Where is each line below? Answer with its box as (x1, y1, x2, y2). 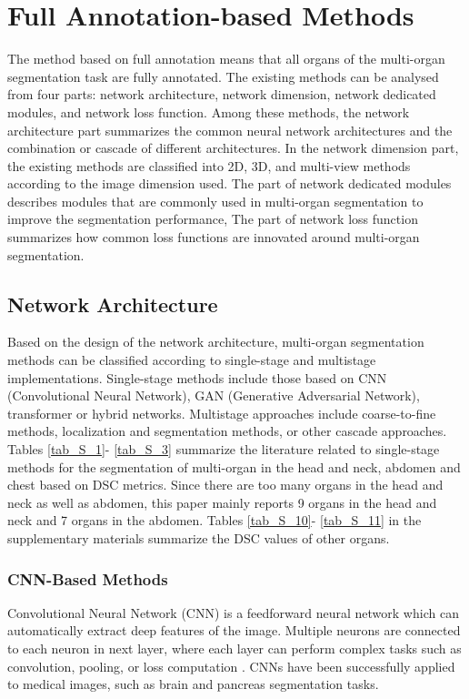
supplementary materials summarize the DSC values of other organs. (7, 528, 390, 547)
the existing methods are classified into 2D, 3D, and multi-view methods (7, 156, 411, 175)
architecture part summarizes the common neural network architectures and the (7, 120, 453, 139)
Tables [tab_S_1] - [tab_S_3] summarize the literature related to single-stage (7, 440, 440, 459)
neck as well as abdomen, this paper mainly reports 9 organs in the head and (7, 492, 437, 512)
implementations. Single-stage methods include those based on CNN (7, 368, 387, 387)
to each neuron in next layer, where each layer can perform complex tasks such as (7, 638, 462, 657)
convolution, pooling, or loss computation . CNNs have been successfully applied (7, 656, 455, 675)
